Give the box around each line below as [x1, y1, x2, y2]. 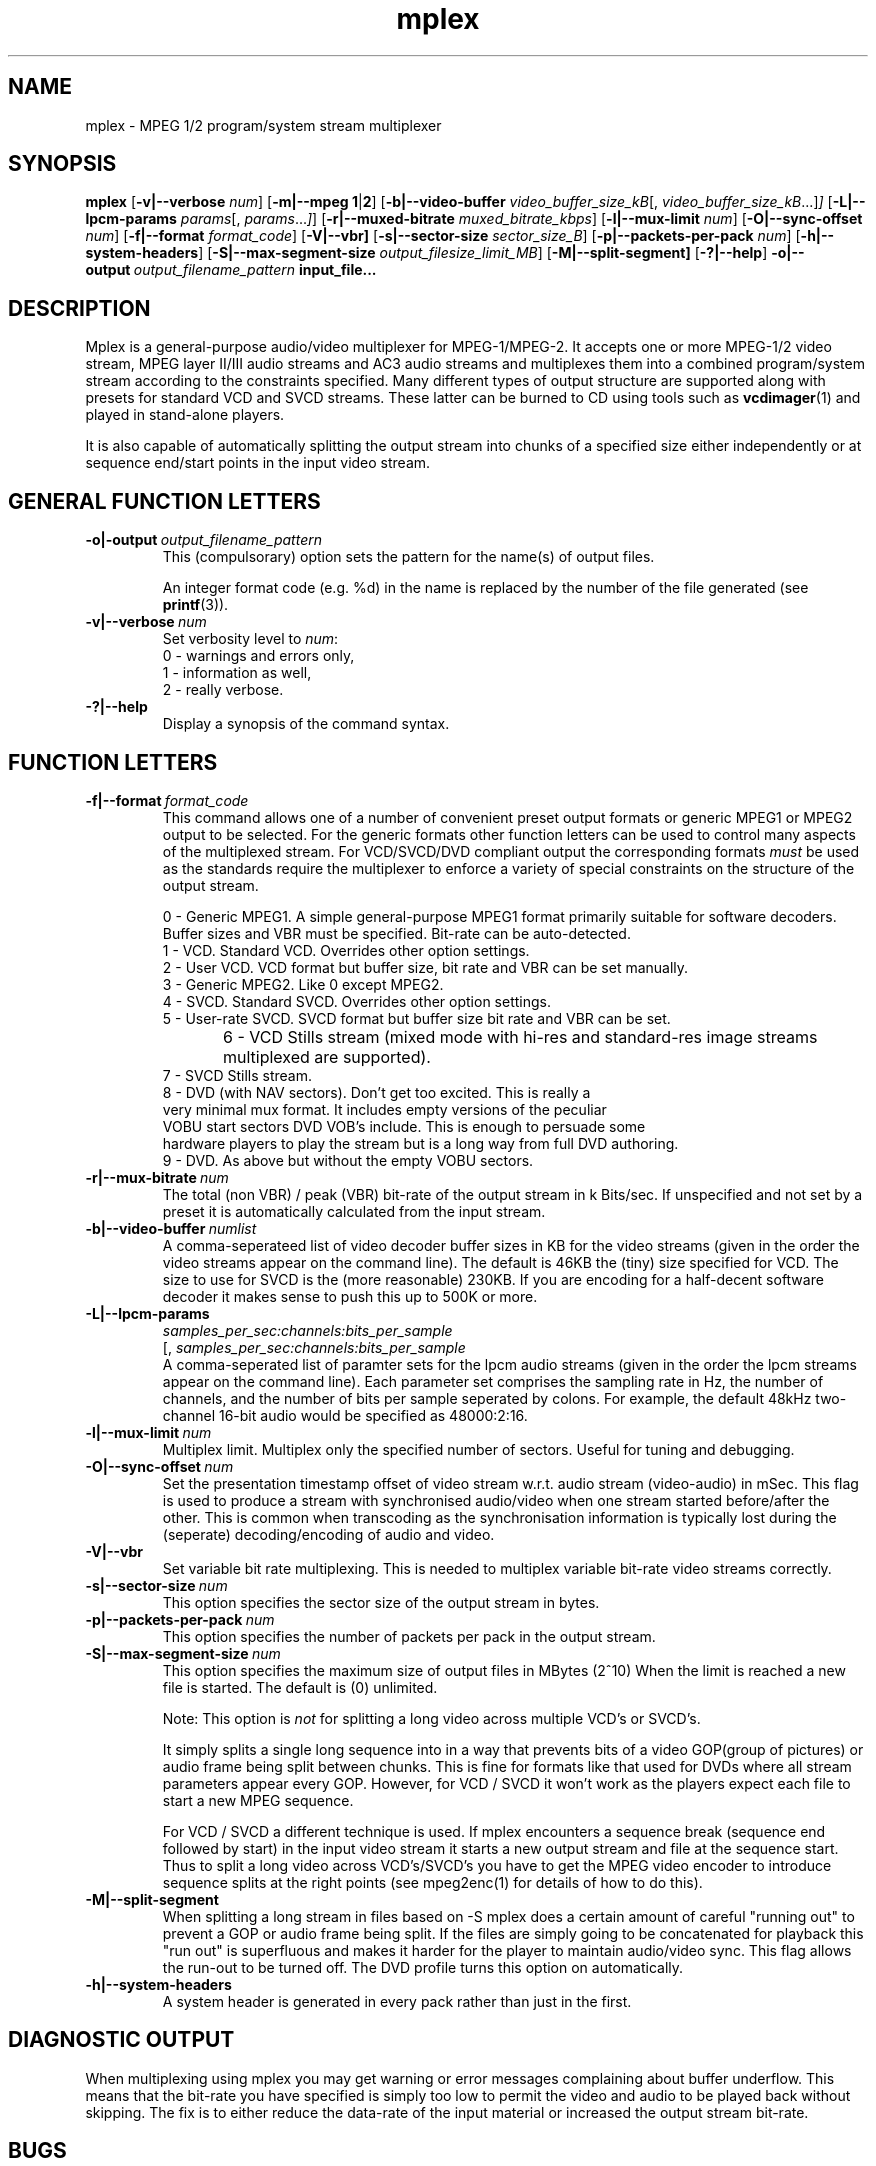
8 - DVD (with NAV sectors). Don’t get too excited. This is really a [162, 1083, 591, 1101]
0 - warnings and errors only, [162, 647, 355, 665]
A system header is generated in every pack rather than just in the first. [162, 1992, 632, 2010]
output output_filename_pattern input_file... [85, 261, 377, 279]
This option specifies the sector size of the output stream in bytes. [162, 1593, 600, 1611]
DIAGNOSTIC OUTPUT [8, 2027, 235, 2053]
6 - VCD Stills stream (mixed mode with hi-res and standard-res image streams [223, 1026, 818, 1047]
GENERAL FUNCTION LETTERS [8, 488, 321, 514]
